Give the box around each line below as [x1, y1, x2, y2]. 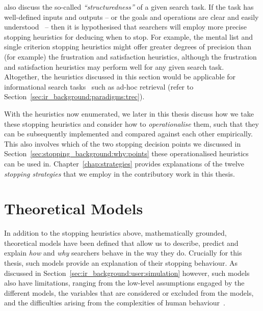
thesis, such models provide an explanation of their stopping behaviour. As [4, 258, 238, 268]
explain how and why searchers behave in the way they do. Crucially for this [4, 247, 242, 258]
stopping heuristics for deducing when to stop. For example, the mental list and [4, 31, 253, 42]
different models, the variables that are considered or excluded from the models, [4, 287, 254, 298]
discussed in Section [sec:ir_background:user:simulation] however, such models [4, 267, 250, 278]
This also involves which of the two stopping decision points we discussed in [4, 138, 241, 149]
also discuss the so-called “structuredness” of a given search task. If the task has [4, 2, 254, 12]
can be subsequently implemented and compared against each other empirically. [4, 128, 253, 139]
